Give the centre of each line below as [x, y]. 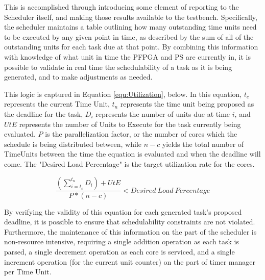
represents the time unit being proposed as [187, 104]
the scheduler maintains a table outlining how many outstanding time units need [130, 27]
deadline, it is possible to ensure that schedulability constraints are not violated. [130, 222]
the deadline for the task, [44, 113]
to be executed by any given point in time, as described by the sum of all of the [129, 36]
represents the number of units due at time [163, 113]
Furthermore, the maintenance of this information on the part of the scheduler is [130, 231]
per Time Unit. [28, 272]
